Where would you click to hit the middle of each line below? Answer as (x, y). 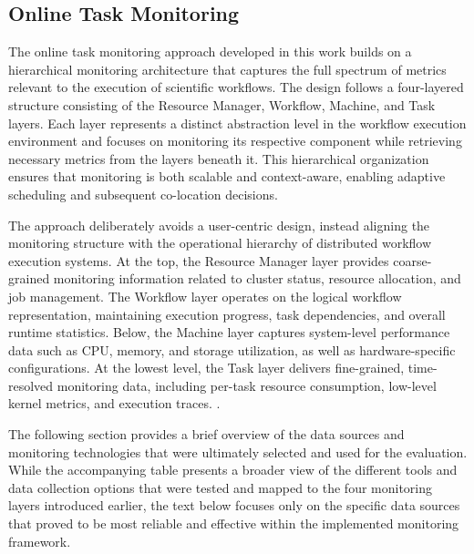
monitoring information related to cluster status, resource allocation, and (257, 278)
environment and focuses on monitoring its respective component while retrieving (235, 141)
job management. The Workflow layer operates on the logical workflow (205, 296)
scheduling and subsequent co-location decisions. (143, 194)
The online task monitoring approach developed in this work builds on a (210, 51)
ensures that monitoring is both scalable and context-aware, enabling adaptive (227, 176)
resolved (31, 385)
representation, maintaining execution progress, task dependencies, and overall (227, 314)
